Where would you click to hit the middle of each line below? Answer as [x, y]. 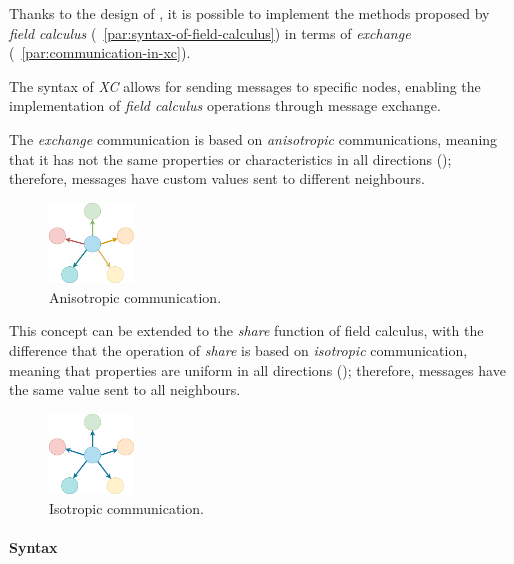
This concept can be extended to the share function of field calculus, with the [246, 330]
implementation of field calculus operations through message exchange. [225, 105]
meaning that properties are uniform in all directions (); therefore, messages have [257, 369]
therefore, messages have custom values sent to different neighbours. [217, 178]
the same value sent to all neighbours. [125, 389]
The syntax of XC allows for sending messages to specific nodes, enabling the [245, 85]
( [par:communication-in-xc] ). [100, 52]
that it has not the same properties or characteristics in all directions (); [230, 158]
